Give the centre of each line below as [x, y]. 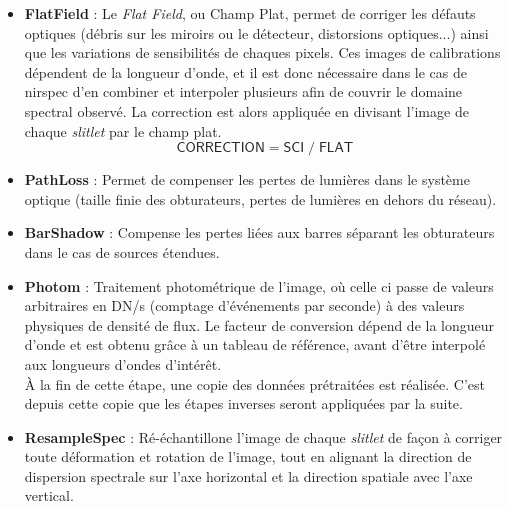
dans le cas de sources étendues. [122, 251]
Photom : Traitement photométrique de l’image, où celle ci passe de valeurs [259, 285]
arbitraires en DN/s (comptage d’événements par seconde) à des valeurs [244, 305]
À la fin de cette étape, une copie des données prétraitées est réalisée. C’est [254, 383]
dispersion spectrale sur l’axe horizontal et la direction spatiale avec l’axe [248, 475]
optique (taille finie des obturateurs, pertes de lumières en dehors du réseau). [260, 198]
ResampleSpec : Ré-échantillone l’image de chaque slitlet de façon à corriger [263, 436]
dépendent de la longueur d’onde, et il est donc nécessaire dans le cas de [245, 71]
